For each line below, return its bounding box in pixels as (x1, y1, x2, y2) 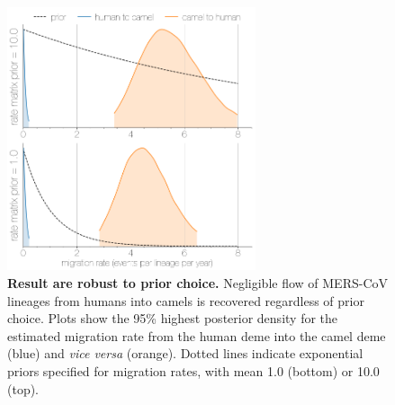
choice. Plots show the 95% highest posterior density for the (7, 309, 338, 328)
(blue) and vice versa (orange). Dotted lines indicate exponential (7, 344, 364, 363)
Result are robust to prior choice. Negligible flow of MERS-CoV (7, 273, 388, 292)
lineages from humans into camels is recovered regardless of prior (7, 291, 364, 310)
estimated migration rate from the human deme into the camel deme (7, 326, 386, 345)
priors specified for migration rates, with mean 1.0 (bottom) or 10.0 (7, 361, 380, 380)
